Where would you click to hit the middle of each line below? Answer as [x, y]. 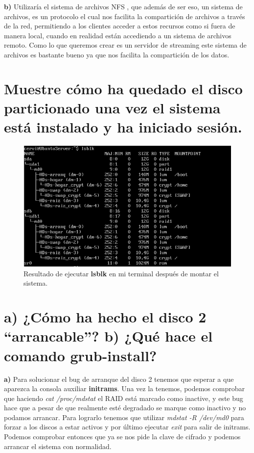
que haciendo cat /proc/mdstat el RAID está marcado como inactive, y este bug [124, 398]
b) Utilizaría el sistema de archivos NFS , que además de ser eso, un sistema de [123, 6]
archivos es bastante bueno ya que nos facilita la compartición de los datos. [117, 54]
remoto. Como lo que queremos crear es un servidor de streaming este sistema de [125, 45]
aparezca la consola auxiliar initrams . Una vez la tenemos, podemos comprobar [124, 388]
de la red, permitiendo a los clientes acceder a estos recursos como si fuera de [120, 26]
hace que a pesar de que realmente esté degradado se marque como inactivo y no [125, 408]
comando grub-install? [81, 355]
